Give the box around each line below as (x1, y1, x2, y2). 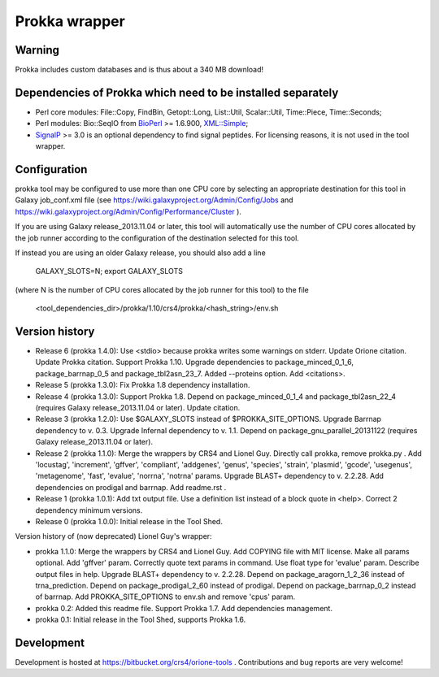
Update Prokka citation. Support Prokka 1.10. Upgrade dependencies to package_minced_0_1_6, (35, 358, 354, 367)
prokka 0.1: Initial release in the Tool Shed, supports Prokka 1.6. (35, 614, 246, 625)
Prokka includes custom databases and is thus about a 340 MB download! (15, 65, 264, 75)
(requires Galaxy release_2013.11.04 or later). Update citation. (35, 403, 241, 413)
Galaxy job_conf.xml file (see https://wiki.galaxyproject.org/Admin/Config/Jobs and (15, 195, 293, 205)
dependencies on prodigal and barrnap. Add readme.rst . (35, 482, 227, 492)
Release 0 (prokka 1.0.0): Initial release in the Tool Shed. (35, 516, 223, 526)
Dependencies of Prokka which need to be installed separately (15, 85, 339, 99)
